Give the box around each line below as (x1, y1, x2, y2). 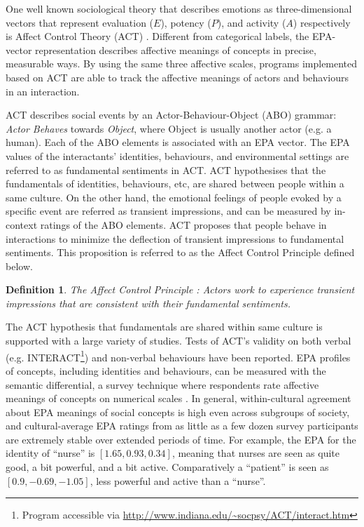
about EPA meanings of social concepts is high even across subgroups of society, (6, 404, 350, 419)
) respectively (293, 15, 351, 29)
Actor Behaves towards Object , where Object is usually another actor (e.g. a (6, 121, 332, 135)
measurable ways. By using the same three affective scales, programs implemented (6, 56, 358, 71)
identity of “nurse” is (6, 446, 95, 460)
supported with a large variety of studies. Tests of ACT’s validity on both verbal (6, 333, 351, 348)
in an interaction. (6, 84, 80, 98)
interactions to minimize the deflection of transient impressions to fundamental (6, 231, 344, 246)
